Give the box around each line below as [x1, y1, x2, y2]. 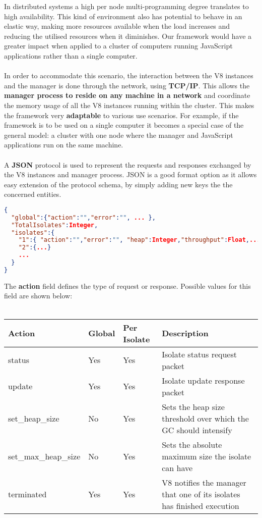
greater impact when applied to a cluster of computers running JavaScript [4, 40, 233, 51]
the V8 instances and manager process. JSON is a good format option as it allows [4, 169, 257, 180]
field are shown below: [4, 290, 73, 301]
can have [162, 461, 193, 474]
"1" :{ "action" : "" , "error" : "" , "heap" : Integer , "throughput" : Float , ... [18, 236, 260, 244]
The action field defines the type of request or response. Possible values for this [4, 280, 251, 291]
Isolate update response [162, 374, 245, 386]
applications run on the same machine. [4, 139, 123, 150]
